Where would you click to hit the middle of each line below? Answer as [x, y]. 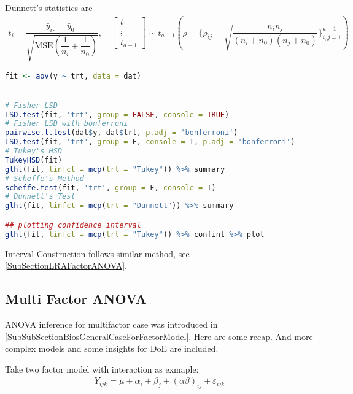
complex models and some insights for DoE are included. [112, 348]
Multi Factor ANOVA [76, 299]
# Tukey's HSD [34, 151]
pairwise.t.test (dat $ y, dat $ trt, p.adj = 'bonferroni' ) [122, 133]
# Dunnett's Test [40, 197]
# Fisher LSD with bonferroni [67, 124]
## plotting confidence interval [73, 225]
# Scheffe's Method [45, 178]
